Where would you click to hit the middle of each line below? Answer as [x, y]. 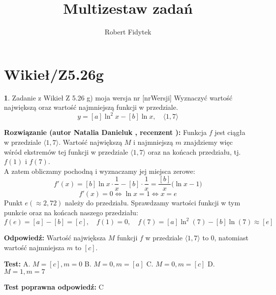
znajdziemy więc [208, 142]
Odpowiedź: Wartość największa [55, 238]
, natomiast [231, 238]
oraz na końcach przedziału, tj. [194, 151]
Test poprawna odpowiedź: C [54, 286]
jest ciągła [230, 132]
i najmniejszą [153, 142]
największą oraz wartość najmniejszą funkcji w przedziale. [91, 107]
